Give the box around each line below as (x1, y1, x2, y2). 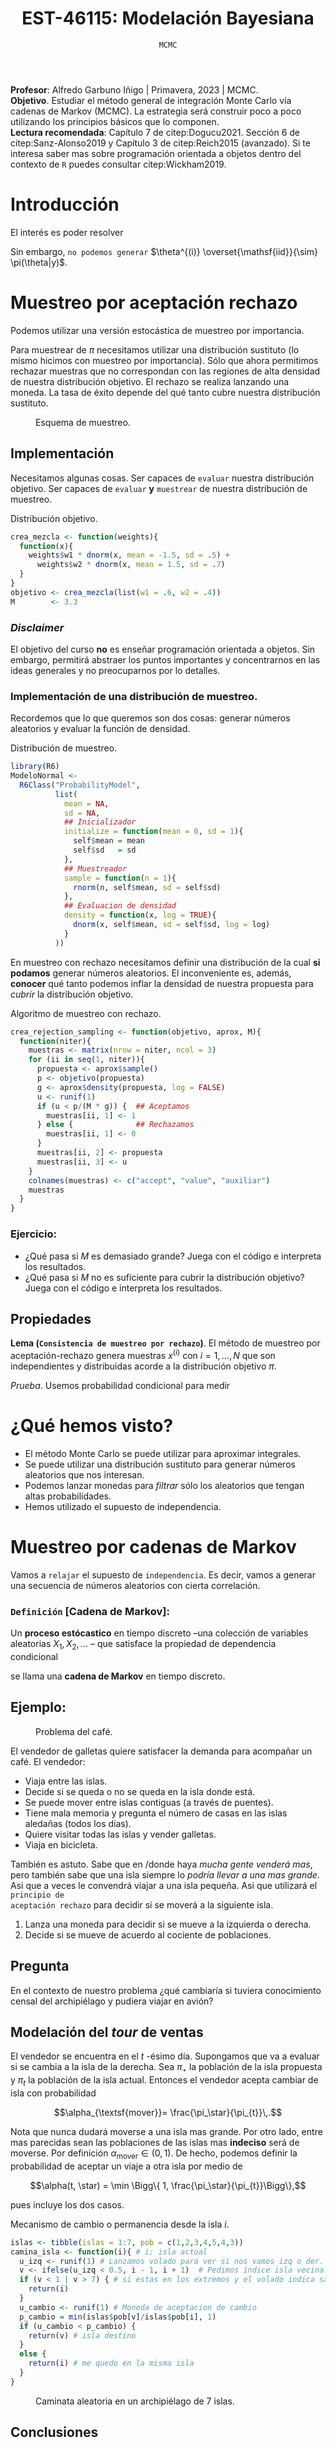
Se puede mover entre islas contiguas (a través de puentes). (24, 1796, 274, 1808)
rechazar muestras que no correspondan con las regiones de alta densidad (10, 365, 321, 377)
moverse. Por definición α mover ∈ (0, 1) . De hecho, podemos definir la (10, 2147, 298, 2161)
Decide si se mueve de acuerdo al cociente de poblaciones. (24, 1928, 272, 1941)
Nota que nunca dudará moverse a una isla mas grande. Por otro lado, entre (10, 2125, 323, 2137)
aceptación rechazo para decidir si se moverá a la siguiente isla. (10, 1898, 274, 1911)
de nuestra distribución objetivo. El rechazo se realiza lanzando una (10, 375, 290, 387)
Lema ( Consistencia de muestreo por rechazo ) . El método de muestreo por (10, 1337, 321, 1349)
